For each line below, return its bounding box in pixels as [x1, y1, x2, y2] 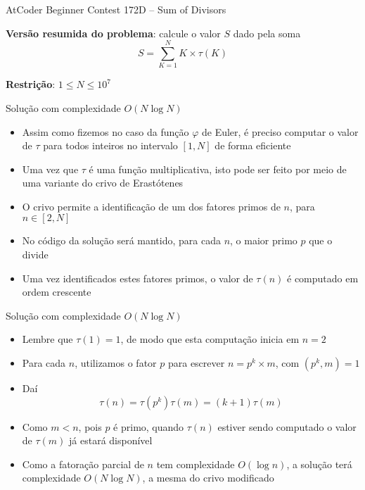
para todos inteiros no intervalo [43, 138, 178, 153]
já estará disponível [69, 433, 153, 448]
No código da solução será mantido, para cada [22, 233, 221, 248]
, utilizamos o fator [75, 356, 157, 370]
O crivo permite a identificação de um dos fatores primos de [22, 199, 281, 213]
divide [22, 247, 49, 262]
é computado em [287, 270, 359, 285]
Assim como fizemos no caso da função [22, 124, 189, 139]
